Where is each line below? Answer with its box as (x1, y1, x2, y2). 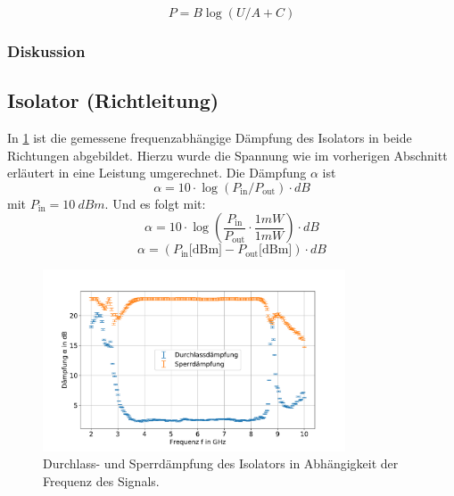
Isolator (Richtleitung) (7, 87, 219, 114)
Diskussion (7, 39, 86, 62)
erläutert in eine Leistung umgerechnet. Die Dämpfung (7, 163, 307, 182)
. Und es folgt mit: (104, 194, 206, 212)
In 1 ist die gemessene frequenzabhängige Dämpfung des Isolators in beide (7, 128, 412, 147)
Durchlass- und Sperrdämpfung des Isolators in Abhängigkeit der (43, 454, 399, 473)
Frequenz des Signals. (43, 471, 160, 490)
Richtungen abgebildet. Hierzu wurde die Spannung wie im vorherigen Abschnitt (7, 145, 448, 164)
